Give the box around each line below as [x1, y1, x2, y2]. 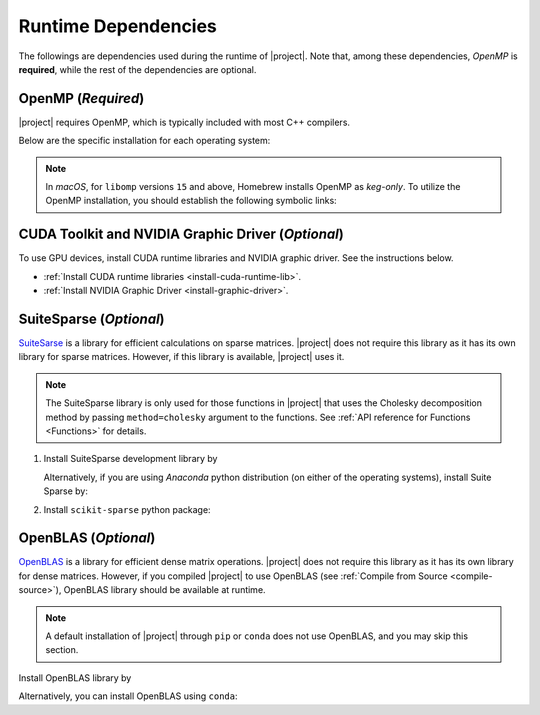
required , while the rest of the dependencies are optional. [18, 63, 257, 75]
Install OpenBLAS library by [18, 671, 132, 684]
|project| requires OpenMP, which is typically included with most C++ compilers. [18, 116, 350, 128]
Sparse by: [43, 485, 89, 497]
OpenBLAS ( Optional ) [18, 530, 156, 547]
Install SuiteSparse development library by [43, 453, 218, 465]
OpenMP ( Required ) [18, 90, 145, 107]
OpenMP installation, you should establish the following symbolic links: [45, 195, 337, 207]
